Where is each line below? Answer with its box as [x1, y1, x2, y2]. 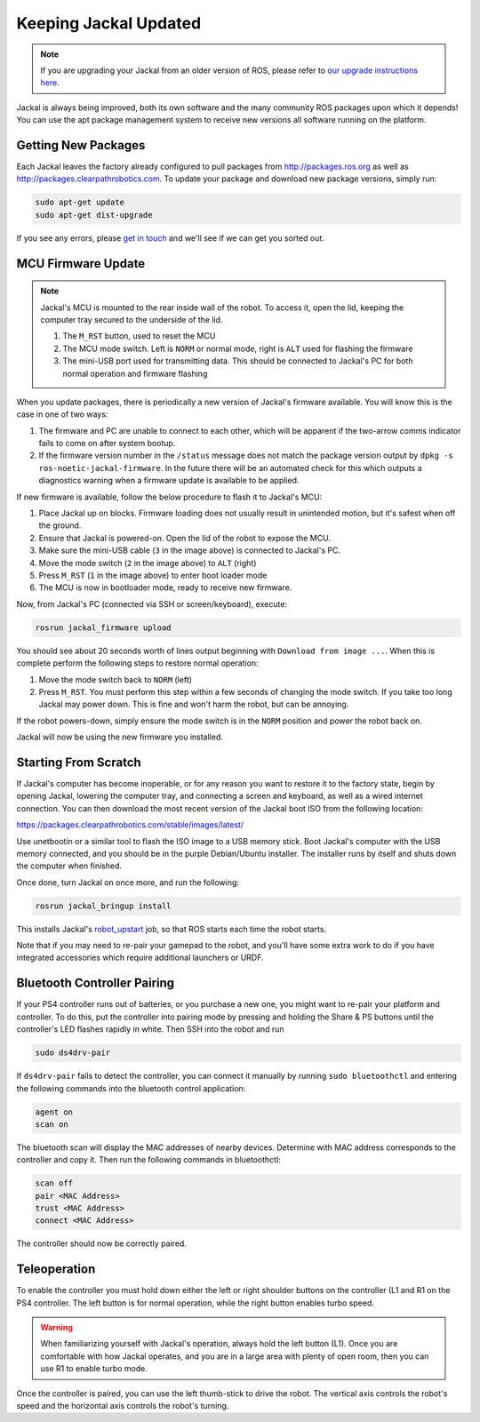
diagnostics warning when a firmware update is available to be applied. [38, 475, 300, 486]
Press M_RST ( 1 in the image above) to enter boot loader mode [38, 570, 268, 580]
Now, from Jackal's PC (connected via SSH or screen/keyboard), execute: [16, 598, 288, 609]
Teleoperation [16, 1262, 96, 1277]
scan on [35, 1119, 68, 1129]
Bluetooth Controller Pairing [16, 976, 175, 991]
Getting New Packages [16, 138, 146, 153]
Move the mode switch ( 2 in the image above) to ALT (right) [38, 557, 257, 568]
